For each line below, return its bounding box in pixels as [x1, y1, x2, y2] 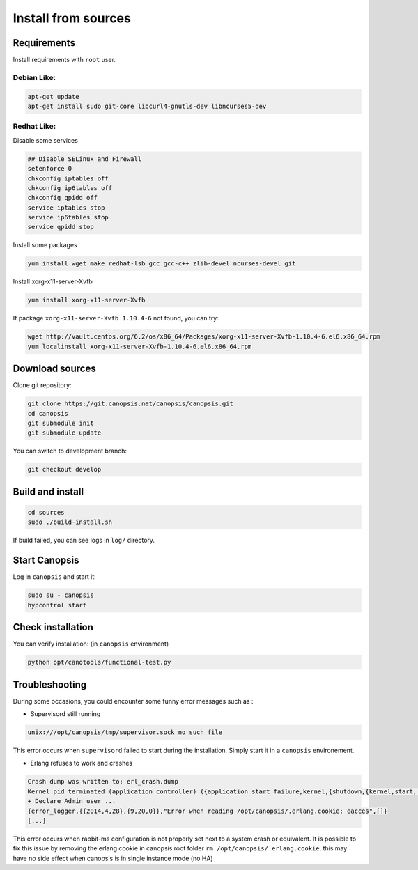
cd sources [27, 508, 65, 516]
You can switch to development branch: [13, 446, 127, 456]
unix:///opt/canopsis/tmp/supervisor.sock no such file [27, 728, 223, 736]
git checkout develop [27, 465, 102, 474]
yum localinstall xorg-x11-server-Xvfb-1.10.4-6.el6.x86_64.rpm [27, 342, 252, 350]
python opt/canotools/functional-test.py [27, 658, 171, 667]
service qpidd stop [27, 223, 94, 231]
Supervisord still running [30, 710, 101, 717]
